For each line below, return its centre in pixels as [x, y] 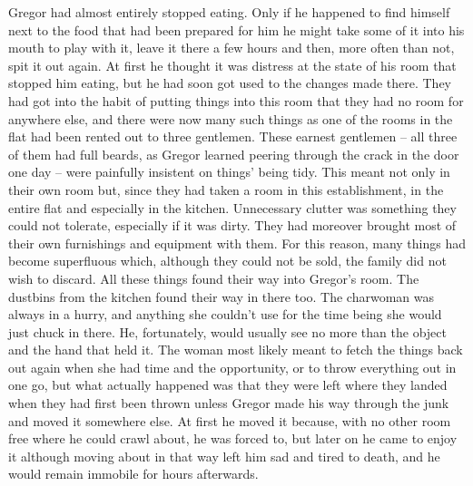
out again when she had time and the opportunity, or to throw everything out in [232, 367]
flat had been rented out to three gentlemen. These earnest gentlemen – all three [233, 136]
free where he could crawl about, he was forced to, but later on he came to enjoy [233, 438]
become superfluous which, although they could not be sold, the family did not [227, 261]
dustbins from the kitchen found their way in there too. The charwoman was [221, 296]
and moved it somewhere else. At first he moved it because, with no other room [230, 420]
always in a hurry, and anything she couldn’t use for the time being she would [225, 314]
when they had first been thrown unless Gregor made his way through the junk [229, 403]
